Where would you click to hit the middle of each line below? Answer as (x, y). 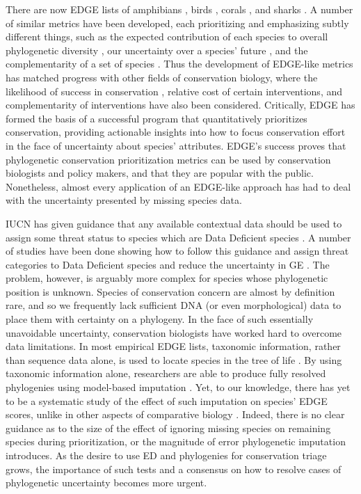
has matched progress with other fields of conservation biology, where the (162, 77)
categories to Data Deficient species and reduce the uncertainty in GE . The (168, 264)
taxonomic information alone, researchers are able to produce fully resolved (166, 373)
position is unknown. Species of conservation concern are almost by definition (170, 291)
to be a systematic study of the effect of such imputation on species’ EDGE (167, 400)
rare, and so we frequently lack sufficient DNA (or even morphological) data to (174, 305)
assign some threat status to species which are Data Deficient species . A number (178, 237)
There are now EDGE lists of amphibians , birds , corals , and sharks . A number (179, 9)
